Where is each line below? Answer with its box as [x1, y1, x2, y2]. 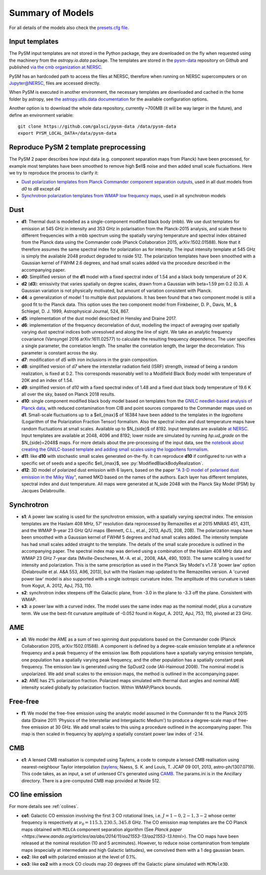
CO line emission [9, 791, 63, 799]
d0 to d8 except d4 [21, 185, 61, 192]
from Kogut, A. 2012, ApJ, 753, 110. [21, 583, 92, 589]
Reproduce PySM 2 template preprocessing [9, 143, 146, 151]
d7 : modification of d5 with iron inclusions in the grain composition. [21, 357, 158, 363]
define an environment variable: [9, 112, 74, 118]
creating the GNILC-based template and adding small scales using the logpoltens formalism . [21, 446, 209, 452]
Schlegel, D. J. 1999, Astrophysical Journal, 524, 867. [21, 308, 130, 314]
